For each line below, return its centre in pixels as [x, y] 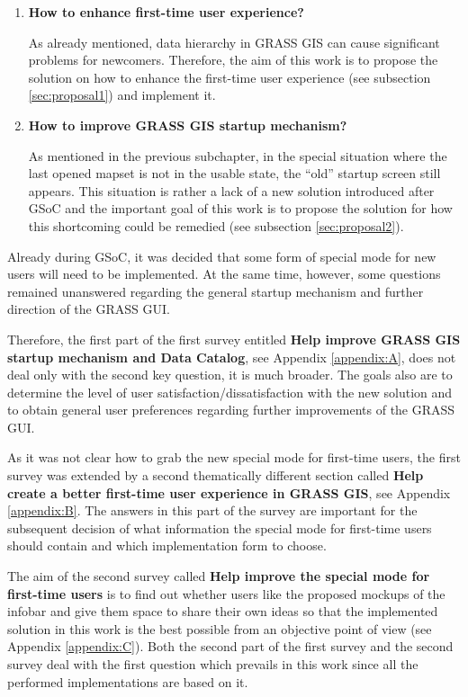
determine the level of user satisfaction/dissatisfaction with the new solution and [230, 392]
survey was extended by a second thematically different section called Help [216, 475]
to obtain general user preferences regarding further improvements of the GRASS [231, 410]
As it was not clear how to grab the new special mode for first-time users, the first [234, 457]
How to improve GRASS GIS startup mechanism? [188, 125]
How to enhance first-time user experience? [166, 12]
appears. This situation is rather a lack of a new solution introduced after [231, 190]
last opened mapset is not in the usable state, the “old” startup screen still [234, 173]
